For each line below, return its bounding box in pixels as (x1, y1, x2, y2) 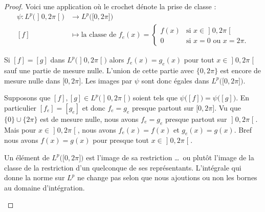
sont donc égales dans (141, 75, 209, 86)
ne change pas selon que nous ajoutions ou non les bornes (77, 172, 257, 183)
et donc (82, 102, 105, 113)
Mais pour (4, 124, 36, 135)
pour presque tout (93, 135, 149, 145)
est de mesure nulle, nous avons (40, 113, 139, 124)
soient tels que (132, 92, 178, 103)
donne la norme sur (4, 172, 65, 183)
